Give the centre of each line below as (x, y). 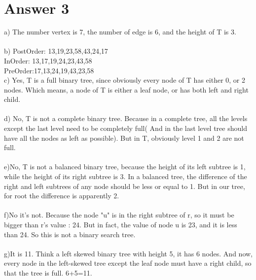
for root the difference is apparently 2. (62, 196)
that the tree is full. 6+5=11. (48, 272)
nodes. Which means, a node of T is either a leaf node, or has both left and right (126, 89)
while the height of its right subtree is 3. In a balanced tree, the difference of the (126, 176)
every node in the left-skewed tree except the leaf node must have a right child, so (128, 263)
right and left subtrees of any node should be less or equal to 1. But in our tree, (125, 186)
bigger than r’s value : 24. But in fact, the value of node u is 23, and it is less (121, 224)
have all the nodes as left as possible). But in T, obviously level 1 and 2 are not (124, 138)
